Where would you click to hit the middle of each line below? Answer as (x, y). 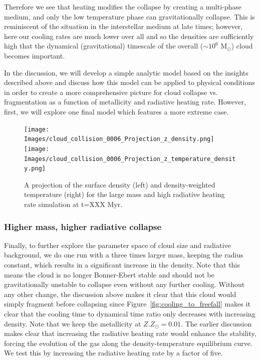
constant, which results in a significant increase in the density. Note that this (122, 264)
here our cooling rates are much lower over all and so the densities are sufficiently (129, 36)
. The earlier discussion (216, 323)
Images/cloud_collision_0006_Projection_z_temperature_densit (130, 159)
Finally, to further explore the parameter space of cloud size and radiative (117, 245)
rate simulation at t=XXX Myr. (73, 204)
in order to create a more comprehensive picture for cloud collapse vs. (111, 92)
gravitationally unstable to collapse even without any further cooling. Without (124, 284)
